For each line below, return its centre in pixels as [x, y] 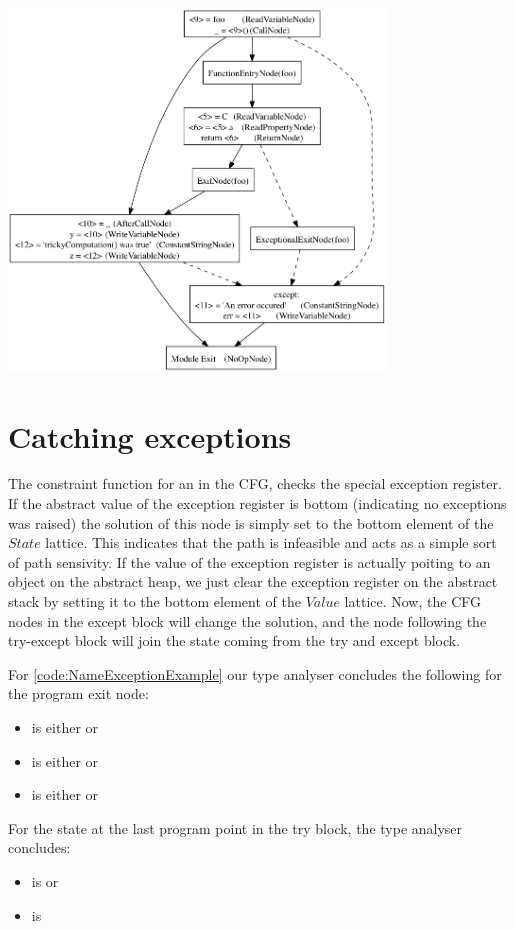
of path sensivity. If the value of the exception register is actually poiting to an [249, 561]
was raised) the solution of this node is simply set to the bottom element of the [251, 522]
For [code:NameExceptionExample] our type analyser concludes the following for [255, 673]
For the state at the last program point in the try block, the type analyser [235, 827]
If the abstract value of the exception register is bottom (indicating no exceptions [257, 503]
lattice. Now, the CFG [412, 601]
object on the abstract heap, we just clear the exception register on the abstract [253, 581]
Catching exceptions [150, 435]
